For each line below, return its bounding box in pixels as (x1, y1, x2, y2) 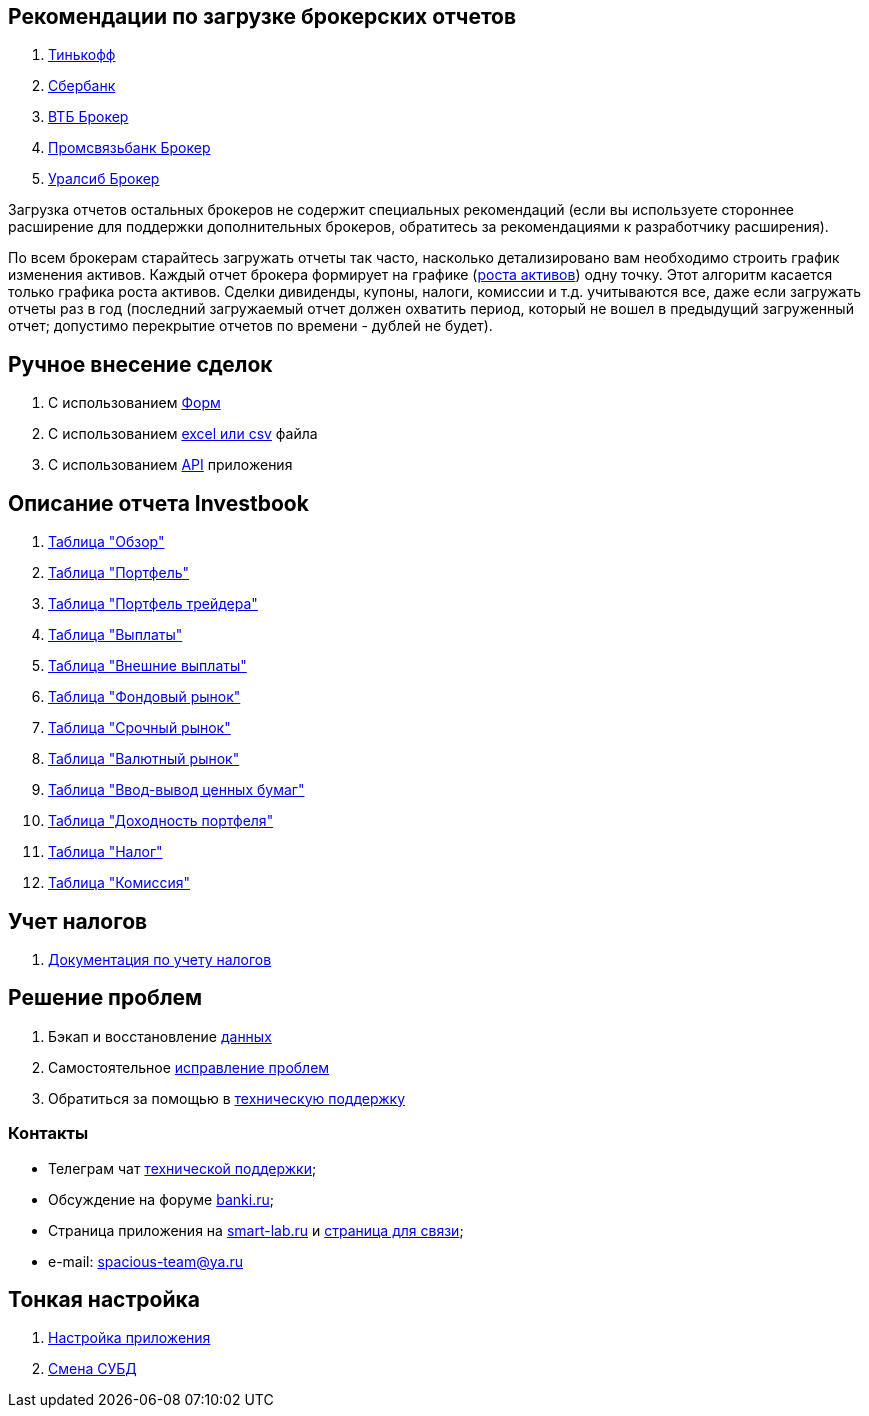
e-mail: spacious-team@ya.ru (48, 1252, 243, 1270)
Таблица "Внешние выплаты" (48, 657, 247, 675)
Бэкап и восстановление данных (48, 1027, 272, 1045)
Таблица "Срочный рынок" (48, 719, 231, 737)
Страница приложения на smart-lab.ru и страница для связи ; (48, 1221, 464, 1239)
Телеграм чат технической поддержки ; (48, 1159, 317, 1177)
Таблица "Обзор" (48, 533, 165, 551)
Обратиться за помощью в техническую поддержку (48, 1089, 406, 1107)
